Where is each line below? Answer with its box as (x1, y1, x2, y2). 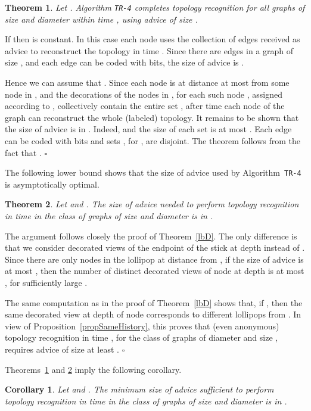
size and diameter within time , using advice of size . (5, 13, 198, 25)
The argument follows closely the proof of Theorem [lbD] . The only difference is (5, 229, 297, 242)
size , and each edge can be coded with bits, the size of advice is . (5, 56, 244, 68)
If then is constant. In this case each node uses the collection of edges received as (5, 33, 300, 45)
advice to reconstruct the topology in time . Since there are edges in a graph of (5, 44, 294, 57)
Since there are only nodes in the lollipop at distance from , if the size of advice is (5, 253, 304, 265)
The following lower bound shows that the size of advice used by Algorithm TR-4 (5, 166, 301, 179)
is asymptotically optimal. (5, 178, 99, 190)
